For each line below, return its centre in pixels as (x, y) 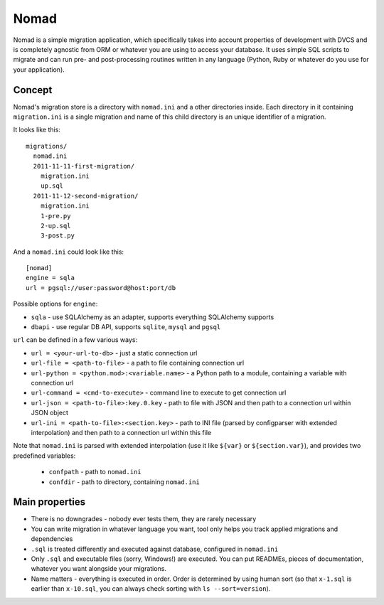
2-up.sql (55, 225)
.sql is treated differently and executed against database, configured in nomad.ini (155, 549)
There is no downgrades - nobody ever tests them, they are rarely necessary (144, 519)
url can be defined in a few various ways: (75, 340)
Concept (33, 90)
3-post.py (57, 236)
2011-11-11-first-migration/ (84, 166)
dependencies (52, 539)
